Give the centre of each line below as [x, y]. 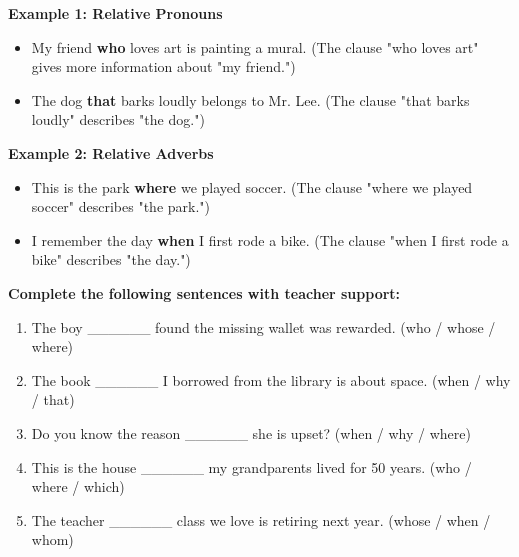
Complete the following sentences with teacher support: [204, 292]
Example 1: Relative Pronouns [115, 13]
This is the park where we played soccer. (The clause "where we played [252, 186]
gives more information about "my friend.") [163, 66]
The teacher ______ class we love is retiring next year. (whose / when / [261, 519]
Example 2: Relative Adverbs [111, 152]
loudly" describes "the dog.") [118, 119]
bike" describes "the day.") [111, 259]
